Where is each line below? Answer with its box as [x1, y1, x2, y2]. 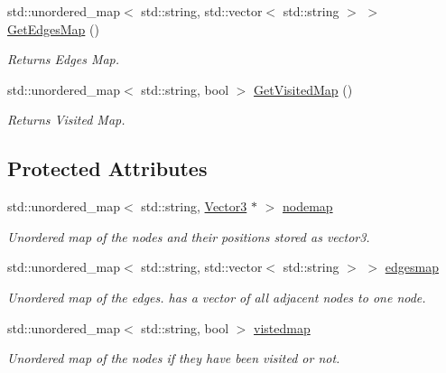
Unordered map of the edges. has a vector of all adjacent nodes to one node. [7, 287, 426, 306]
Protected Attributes [7, 154, 208, 182]
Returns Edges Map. [7, 50, 120, 69]
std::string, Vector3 [141, 197, 247, 216]
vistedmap [254, 318, 311, 337]
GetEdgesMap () [7, 19, 99, 38]
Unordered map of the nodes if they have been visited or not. [7, 349, 340, 368]
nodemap [282, 197, 333, 216]
